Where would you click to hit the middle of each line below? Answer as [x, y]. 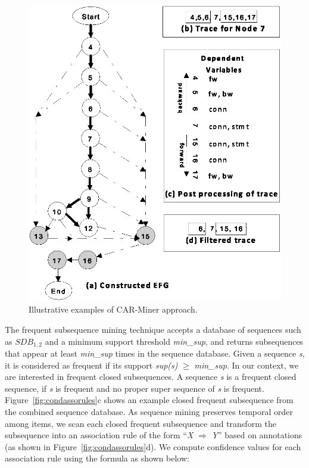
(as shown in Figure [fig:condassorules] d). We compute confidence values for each [153, 446]
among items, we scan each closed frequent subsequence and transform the [141, 423]
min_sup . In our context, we [246, 365]
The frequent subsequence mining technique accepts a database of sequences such [153, 329]
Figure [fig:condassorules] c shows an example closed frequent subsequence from [149, 400]
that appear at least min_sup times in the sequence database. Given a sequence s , [155, 353]
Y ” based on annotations [257, 435]
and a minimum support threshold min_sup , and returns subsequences [174, 341]
